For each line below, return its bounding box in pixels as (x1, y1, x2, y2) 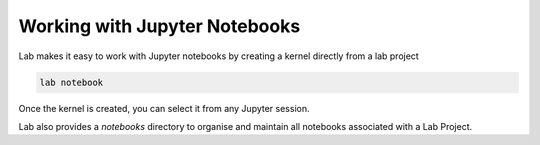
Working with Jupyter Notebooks (18, 15, 301, 37)
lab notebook (39, 76, 104, 88)
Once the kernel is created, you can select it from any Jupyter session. (18, 102, 310, 114)
